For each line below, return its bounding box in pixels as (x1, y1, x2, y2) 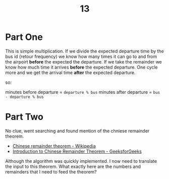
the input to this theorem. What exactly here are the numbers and (5, 163, 141, 169)
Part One (5, 31, 43, 43)
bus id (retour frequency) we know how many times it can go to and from (5, 53, 157, 59)
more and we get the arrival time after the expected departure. (5, 69, 136, 76)
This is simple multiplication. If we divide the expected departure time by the (5, 48, 164, 54)
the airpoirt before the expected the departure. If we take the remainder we (5, 58, 162, 65)
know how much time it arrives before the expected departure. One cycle (5, 64, 158, 70)
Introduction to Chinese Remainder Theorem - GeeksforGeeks (12, 148, 142, 154)
